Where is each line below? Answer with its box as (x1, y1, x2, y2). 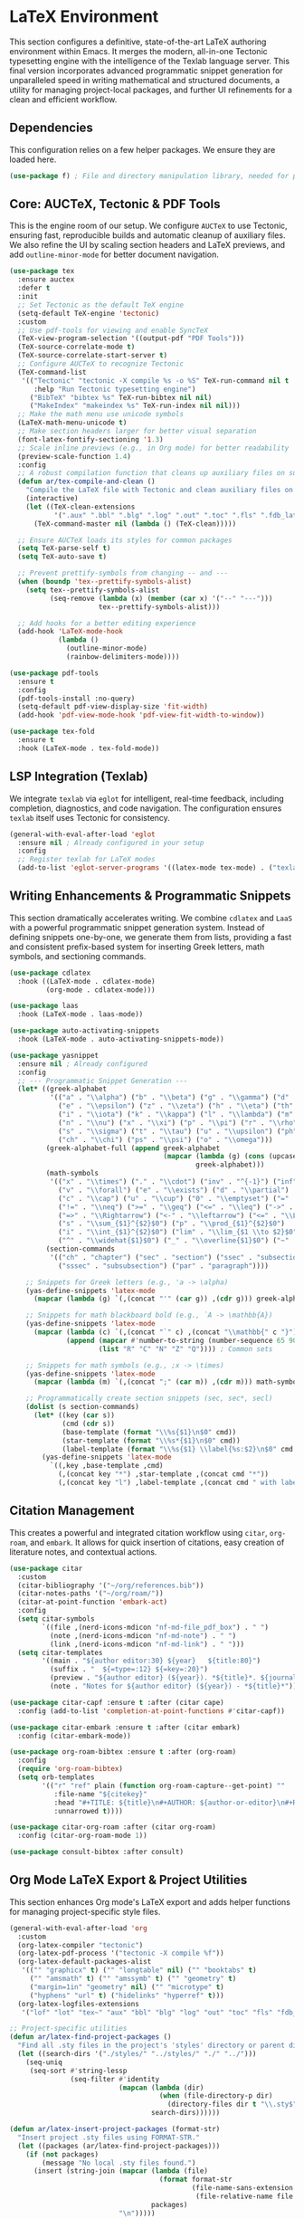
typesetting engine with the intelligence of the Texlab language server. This (9, 55, 290, 66)
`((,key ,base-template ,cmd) (49, 1462, 165, 1471)
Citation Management (9, 1503, 135, 1519)
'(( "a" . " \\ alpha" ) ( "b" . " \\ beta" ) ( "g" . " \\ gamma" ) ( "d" (49, 1093, 290, 1102)
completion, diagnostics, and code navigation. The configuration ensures (9, 803, 282, 814)
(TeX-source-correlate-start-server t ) (17, 351, 168, 360)
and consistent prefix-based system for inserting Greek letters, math (9, 941, 265, 952)
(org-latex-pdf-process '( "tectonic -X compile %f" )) (17, 1948, 224, 1958)
